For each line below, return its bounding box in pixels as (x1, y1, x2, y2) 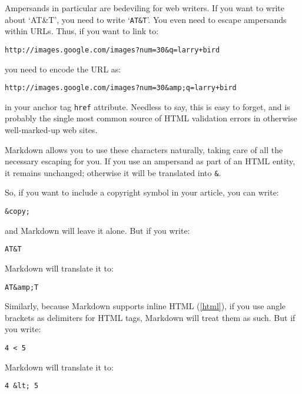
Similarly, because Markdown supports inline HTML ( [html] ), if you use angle (5, 300, 286, 312)
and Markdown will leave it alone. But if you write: (5, 224, 190, 236)
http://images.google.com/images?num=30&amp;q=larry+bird (5, 84, 237, 92)
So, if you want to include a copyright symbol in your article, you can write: (5, 186, 279, 198)
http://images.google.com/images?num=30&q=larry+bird (5, 45, 220, 54)
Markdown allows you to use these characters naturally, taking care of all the (5, 143, 283, 155)
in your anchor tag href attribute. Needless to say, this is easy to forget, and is (5, 100, 290, 112)
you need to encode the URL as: (5, 62, 121, 75)
